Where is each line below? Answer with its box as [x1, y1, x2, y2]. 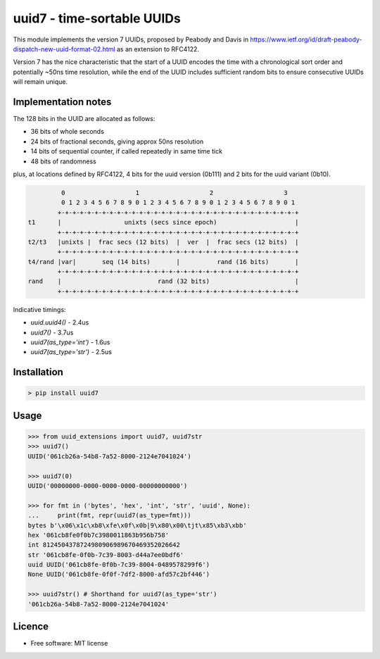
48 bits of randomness [30, 157, 96, 165]
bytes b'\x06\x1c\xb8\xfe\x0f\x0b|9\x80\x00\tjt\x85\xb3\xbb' [27, 521, 247, 529]
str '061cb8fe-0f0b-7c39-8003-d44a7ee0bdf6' [27, 551, 184, 559]
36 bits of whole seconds [30, 127, 105, 136]
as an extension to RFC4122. [116, 44, 200, 53]
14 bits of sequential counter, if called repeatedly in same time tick [30, 147, 223, 156]
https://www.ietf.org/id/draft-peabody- [250, 35, 362, 44]
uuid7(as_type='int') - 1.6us [30, 338, 110, 346]
